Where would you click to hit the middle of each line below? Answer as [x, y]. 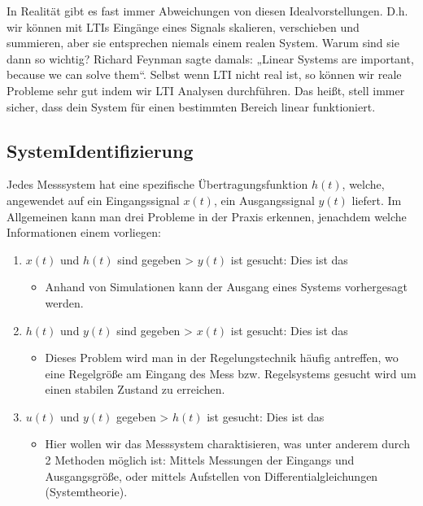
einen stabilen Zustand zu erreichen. [135, 389]
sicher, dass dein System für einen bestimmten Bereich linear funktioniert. [191, 106]
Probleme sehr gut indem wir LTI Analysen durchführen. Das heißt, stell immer [206, 90]
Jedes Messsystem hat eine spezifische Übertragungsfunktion [157, 184]
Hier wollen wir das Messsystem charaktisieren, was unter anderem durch [227, 444]
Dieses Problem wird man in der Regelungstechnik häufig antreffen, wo [222, 358]
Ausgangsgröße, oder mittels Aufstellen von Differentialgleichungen [211, 475]
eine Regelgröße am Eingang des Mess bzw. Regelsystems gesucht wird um [231, 373]
